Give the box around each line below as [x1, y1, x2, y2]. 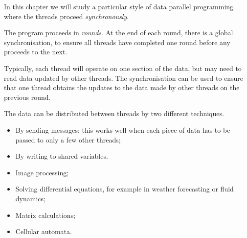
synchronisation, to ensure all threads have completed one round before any [4, 37, 230, 47]
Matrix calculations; [15, 210, 76, 220]
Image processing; [15, 167, 69, 177]
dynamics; [15, 193, 45, 203]
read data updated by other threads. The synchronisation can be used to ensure [4, 72, 244, 83]
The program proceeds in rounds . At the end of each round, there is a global [4, 27, 233, 38]
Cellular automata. [15, 226, 72, 237]
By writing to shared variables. [15, 151, 108, 161]
